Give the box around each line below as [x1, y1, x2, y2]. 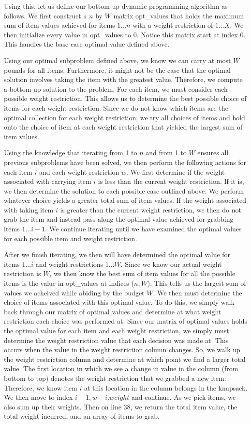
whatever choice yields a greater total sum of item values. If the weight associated [4, 195, 246, 205]
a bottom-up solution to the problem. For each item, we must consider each [4, 83, 228, 94]
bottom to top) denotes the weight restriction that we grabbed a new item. [4, 373, 226, 383]
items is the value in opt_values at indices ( [4, 278, 134, 288]
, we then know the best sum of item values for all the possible [49, 268, 236, 278]
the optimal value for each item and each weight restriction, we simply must [4, 326, 229, 335]
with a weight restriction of [133, 20, 213, 30]
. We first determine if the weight [126, 166, 225, 177]
